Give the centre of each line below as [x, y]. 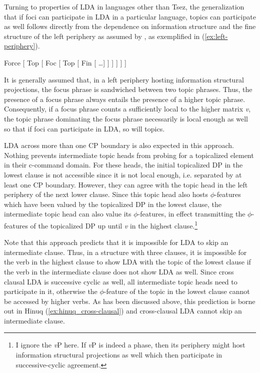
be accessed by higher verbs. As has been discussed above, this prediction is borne [130, 301]
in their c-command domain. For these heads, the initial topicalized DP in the [123, 165]
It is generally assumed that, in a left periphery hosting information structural [124, 79]
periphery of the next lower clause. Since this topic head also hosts [106, 194]
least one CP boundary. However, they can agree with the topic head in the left [126, 184]
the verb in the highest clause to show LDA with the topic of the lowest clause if [127, 262]
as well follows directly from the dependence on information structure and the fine [130, 26]
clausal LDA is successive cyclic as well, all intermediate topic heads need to [121, 281]
